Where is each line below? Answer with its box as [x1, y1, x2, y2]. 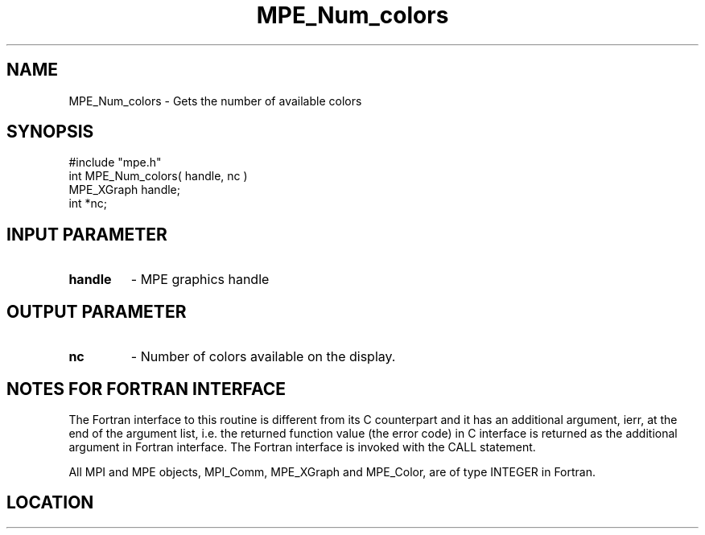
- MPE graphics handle [130, 271, 270, 288]
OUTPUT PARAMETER [6, 301, 187, 322]
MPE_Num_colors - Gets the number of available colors [68, 93, 362, 108]
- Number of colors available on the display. [130, 348, 396, 365]
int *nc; [68, 196, 108, 211]
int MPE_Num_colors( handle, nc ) [68, 169, 248, 183]
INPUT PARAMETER [6, 224, 167, 245]
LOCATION [6, 492, 94, 513]
